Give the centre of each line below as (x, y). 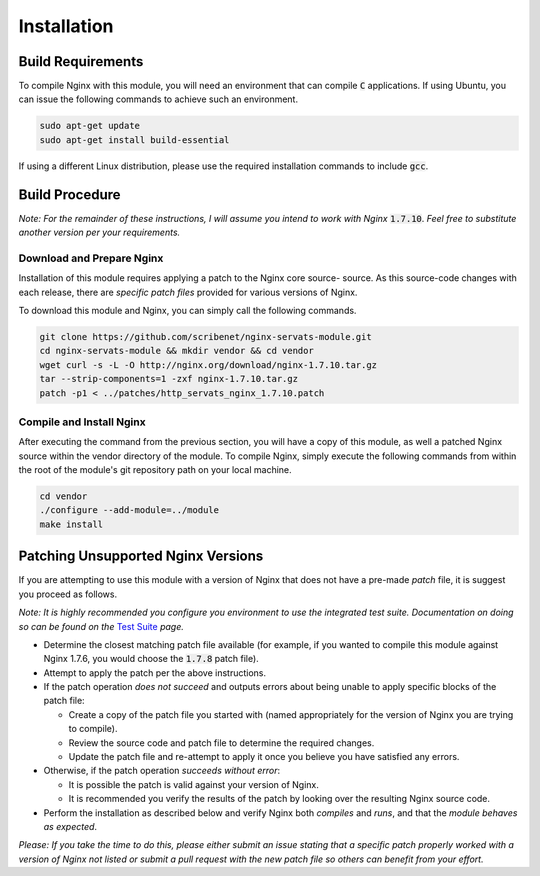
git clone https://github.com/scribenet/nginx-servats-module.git (205, 337)
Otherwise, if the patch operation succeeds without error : (161, 771)
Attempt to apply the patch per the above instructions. (155, 672)
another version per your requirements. (99, 232)
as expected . (70, 826)
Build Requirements (81, 61)
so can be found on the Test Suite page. (101, 626)
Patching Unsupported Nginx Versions (141, 556)
